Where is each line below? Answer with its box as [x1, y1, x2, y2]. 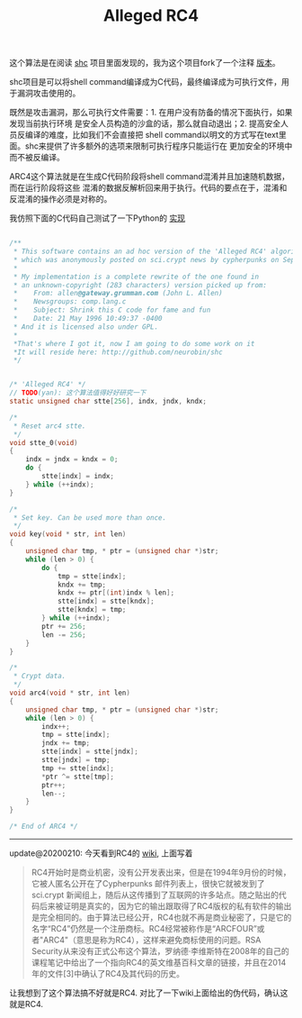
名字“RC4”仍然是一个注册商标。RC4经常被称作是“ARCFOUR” [31, 923, 258, 934]
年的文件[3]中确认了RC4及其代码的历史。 [31, 968, 184, 979]
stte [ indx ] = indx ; [41, 472, 115, 481]
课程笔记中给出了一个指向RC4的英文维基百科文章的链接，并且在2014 [31, 957, 287, 968]
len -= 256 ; [41, 630, 87, 640]
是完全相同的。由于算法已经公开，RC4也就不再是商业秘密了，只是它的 [31, 912, 292, 923]
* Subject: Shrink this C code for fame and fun [13, 305, 211, 315]
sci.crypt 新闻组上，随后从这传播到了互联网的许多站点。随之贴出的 [31, 889, 280, 901]
